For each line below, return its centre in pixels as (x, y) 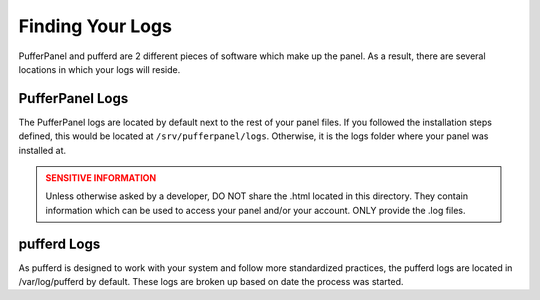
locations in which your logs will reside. (99, 69)
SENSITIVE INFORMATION (101, 178)
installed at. (42, 150)
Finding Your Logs (95, 26)
